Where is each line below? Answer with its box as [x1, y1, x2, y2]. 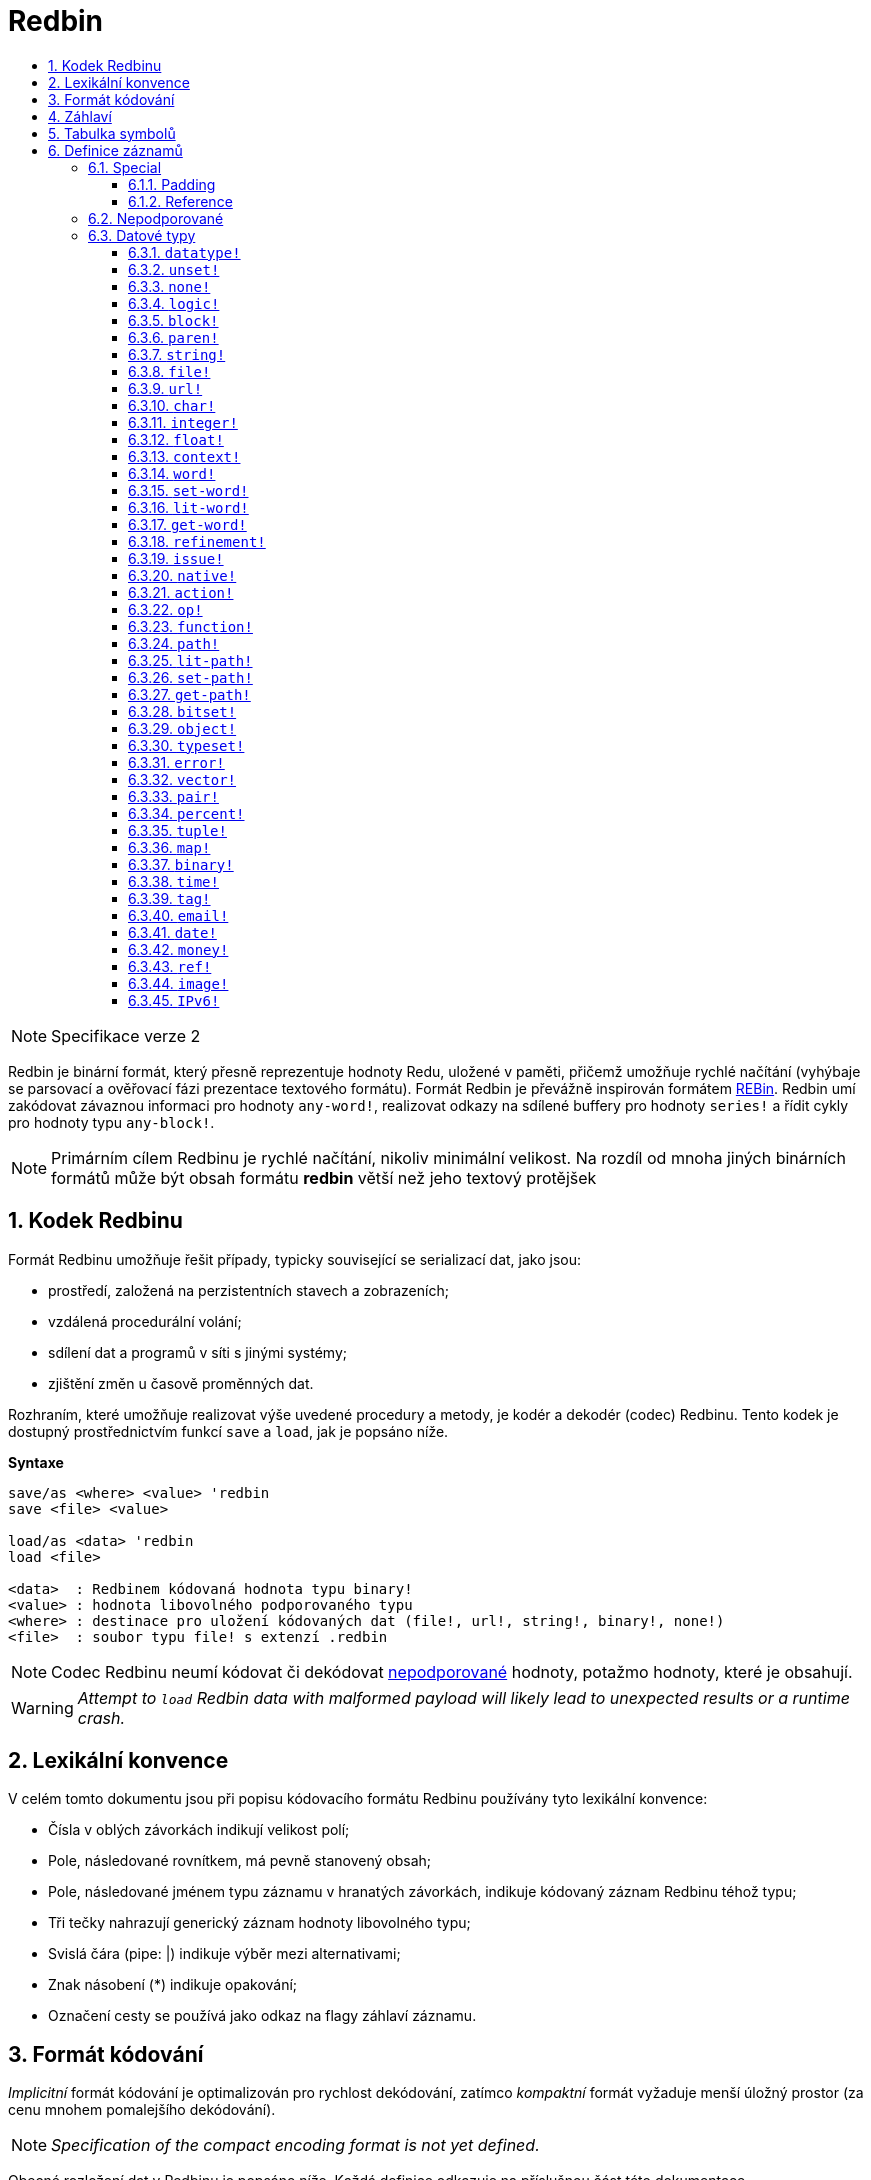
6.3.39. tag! [128, 889, 211, 907]
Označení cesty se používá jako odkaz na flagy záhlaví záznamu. [48, 2007, 477, 2025]
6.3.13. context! [128, 447, 241, 465]
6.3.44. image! [128, 974, 229, 992]
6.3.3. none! [128, 277, 211, 295]
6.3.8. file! [128, 362, 211, 380]
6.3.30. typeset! [128, 736, 245, 754]
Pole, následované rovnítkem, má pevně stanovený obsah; [48, 1852, 432, 1870]
